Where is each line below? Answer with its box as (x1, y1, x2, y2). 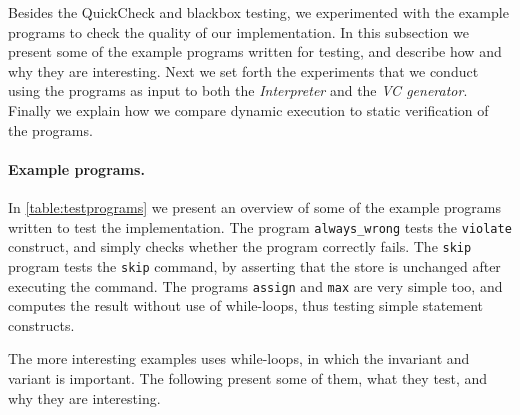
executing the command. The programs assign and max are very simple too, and (8, 275, 503, 296)
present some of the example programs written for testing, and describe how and (8, 41, 502, 62)
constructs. (8, 314, 75, 335)
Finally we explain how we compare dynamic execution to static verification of (8, 99, 489, 120)
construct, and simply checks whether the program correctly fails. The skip (8, 236, 472, 257)
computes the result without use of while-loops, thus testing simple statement (8, 295, 484, 316)
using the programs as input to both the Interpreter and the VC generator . (8, 80, 468, 101)
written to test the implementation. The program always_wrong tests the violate (8, 216, 512, 237)
